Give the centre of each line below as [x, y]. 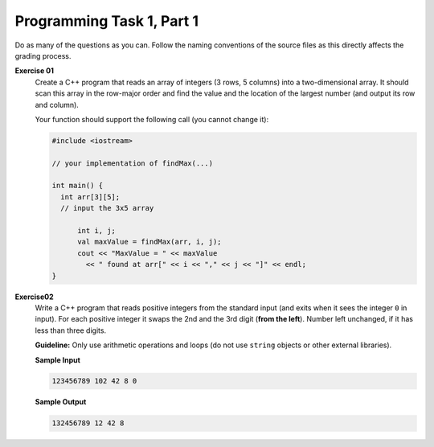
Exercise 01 [35, 71]
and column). [57, 105]
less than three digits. [71, 330]
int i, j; [97, 230]
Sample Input [57, 360]
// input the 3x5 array [107, 208]
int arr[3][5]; [90, 197]
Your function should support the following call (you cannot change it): [152, 119]
